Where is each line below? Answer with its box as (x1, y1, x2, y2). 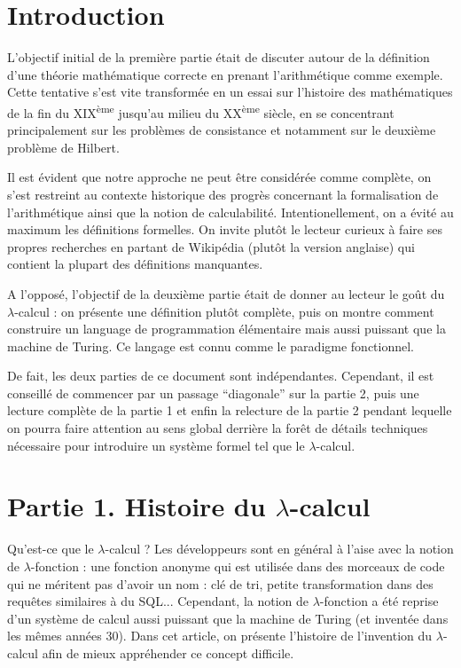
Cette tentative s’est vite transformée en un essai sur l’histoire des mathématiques (7, 83, 453, 101)
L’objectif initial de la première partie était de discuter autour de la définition (7, 48, 430, 67)
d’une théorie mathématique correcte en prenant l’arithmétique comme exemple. (7, 65, 443, 83)
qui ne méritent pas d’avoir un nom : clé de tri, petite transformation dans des (7, 574, 434, 593)
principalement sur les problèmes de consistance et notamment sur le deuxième (7, 121, 436, 139)
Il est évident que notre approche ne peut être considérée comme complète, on (7, 168, 432, 186)
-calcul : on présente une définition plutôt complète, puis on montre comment (14, 302, 434, 320)
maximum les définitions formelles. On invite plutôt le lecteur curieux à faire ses (7, 220, 442, 239)
